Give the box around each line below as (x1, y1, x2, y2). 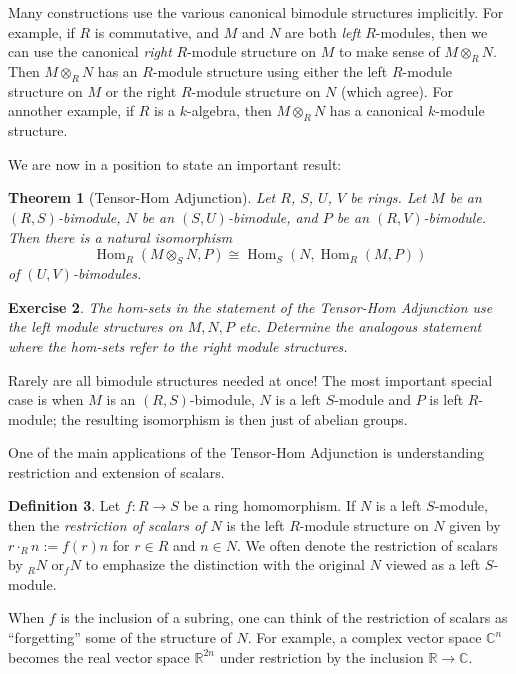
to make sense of (338, 41, 440, 62)
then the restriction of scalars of (8, 515, 206, 536)
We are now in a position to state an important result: (8, 153, 342, 174)
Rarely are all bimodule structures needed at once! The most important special (8, 369, 493, 390)
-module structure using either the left (152, 60, 388, 81)
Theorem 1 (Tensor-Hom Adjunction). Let (8, 187, 276, 208)
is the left (226, 515, 285, 536)
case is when (8, 389, 84, 410)
